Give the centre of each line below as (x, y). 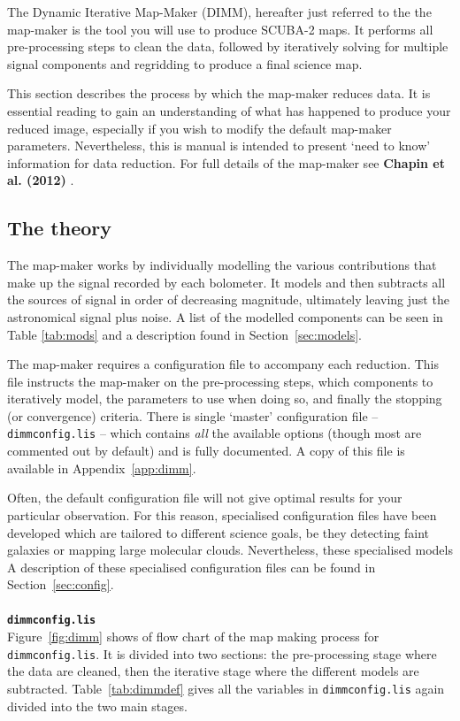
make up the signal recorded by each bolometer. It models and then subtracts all (226, 282)
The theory (59, 228)
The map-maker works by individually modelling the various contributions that (222, 265)
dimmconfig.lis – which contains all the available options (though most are (215, 433)
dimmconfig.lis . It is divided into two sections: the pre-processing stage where (222, 653)
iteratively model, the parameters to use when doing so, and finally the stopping (225, 399)
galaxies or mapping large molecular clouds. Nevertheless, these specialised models (230, 550)
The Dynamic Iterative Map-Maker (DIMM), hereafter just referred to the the (219, 12)
